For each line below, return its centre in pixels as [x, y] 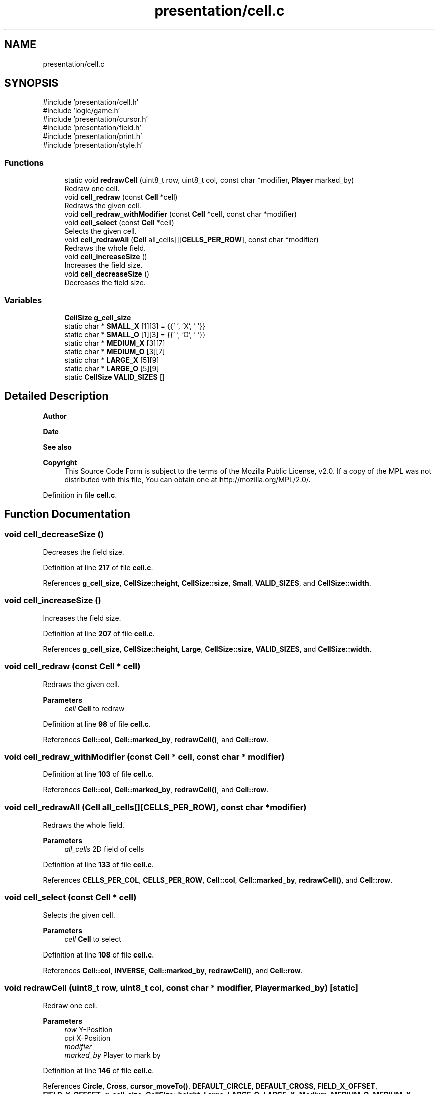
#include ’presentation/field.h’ [92, 128]
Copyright [60, 462]
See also [57, 447]
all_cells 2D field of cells [104, 849]
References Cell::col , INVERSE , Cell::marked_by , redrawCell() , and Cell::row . [173, 970]
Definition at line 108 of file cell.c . [98, 954]
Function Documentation [67, 514]
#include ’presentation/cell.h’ [91, 102]
